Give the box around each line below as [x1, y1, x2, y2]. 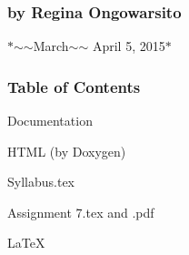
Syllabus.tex [7, 172, 75, 191]
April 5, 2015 [92, 36, 165, 56]
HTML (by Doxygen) [7, 141, 126, 160]
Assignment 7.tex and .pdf [7, 202, 154, 221]
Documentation [7, 111, 93, 130]
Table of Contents [7, 75, 141, 97]
